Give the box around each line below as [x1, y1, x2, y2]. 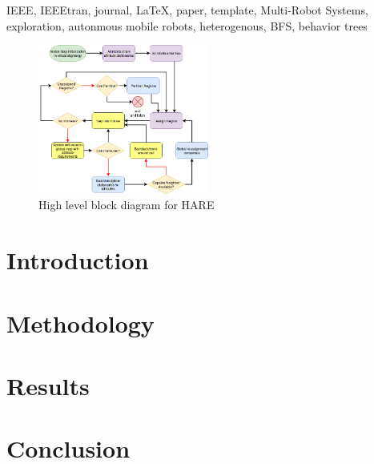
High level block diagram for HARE [38, 196, 215, 213]
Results [6, 369, 90, 402]
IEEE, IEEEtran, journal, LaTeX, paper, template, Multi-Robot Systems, [6, 2, 368, 18]
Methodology [6, 306, 155, 339]
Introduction [6, 244, 149, 276]
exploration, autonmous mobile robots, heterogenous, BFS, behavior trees [6, 17, 368, 34]
